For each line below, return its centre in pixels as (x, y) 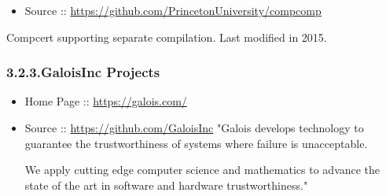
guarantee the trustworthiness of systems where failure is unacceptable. (196, 143)
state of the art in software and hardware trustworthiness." (166, 185)
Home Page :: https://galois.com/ (106, 101)
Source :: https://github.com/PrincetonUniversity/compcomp (173, 10)
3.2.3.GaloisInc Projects (83, 72)
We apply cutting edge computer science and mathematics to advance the (202, 170)
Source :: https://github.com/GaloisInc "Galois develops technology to (194, 128)
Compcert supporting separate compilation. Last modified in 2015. (167, 37)
